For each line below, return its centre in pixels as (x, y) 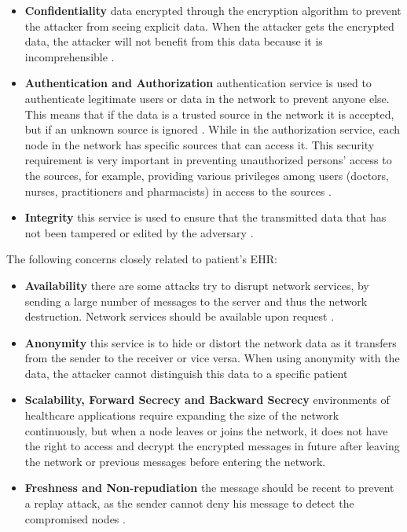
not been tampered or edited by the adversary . (139, 232)
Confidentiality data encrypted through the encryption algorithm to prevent (213, 10)
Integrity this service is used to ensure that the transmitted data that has (205, 217)
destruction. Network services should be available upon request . (180, 316)
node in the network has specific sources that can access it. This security (200, 144)
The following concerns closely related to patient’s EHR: (142, 259)
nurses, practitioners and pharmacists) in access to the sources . (178, 191)
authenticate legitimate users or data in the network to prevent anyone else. (207, 98)
